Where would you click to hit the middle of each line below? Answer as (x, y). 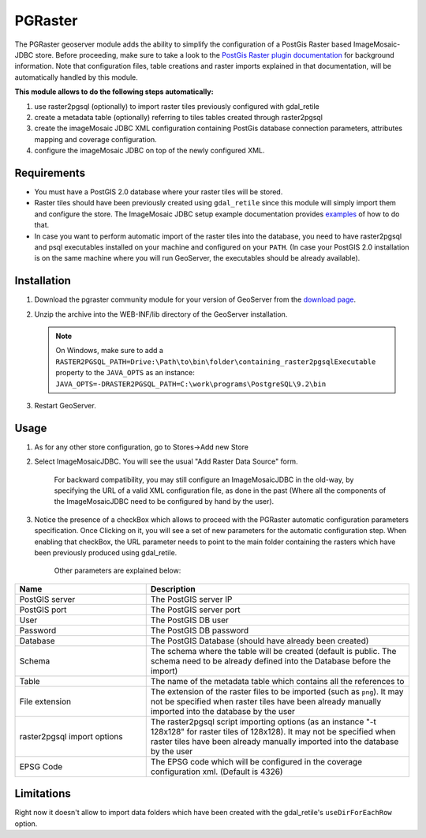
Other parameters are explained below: (118, 571)
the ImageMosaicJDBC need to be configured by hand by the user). (164, 502)
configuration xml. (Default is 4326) (217, 772)
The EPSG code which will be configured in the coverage (256, 761)
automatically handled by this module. (76, 77)
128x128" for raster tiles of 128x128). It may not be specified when (273, 731)
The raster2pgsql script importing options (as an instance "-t (263, 721)
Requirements (50, 173)
